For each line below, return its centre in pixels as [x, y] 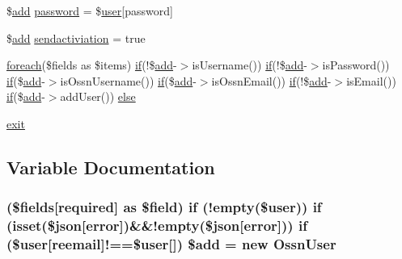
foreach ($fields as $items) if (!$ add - [92, 65]
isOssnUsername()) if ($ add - [128, 80]
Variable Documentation [111, 167]
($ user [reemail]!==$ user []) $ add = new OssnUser [171, 244]
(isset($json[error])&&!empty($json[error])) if [157, 226]
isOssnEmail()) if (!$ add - [271, 80]
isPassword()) [356, 65]
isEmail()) [371, 80]
